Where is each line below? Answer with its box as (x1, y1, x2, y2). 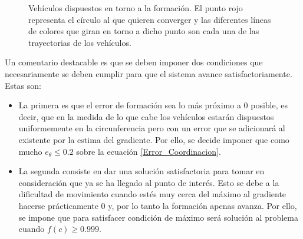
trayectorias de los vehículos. (28, 36, 131, 48)
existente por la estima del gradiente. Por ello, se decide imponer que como (18, 133, 289, 145)
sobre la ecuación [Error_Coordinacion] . (76, 145, 221, 157)
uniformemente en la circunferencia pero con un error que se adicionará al (18, 122, 285, 134)
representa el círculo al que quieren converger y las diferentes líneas (28, 13, 271, 25)
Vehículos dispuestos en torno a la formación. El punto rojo (28, 2, 243, 14)
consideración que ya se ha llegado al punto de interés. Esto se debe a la (18, 176, 279, 188)
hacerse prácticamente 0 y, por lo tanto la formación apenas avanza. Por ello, (18, 199, 297, 211)
